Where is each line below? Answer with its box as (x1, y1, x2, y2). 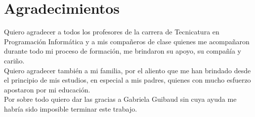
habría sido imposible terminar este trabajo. (4, 103, 137, 114)
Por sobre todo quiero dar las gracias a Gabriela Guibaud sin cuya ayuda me (4, 94, 237, 104)
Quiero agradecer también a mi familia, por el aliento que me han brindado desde (4, 65, 251, 75)
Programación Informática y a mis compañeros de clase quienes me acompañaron (4, 36, 250, 46)
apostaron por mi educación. (4, 84, 90, 94)
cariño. (4, 55, 25, 65)
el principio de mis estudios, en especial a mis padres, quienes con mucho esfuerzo (4, 75, 251, 85)
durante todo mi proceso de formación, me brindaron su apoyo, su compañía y (4, 46, 241, 56)
